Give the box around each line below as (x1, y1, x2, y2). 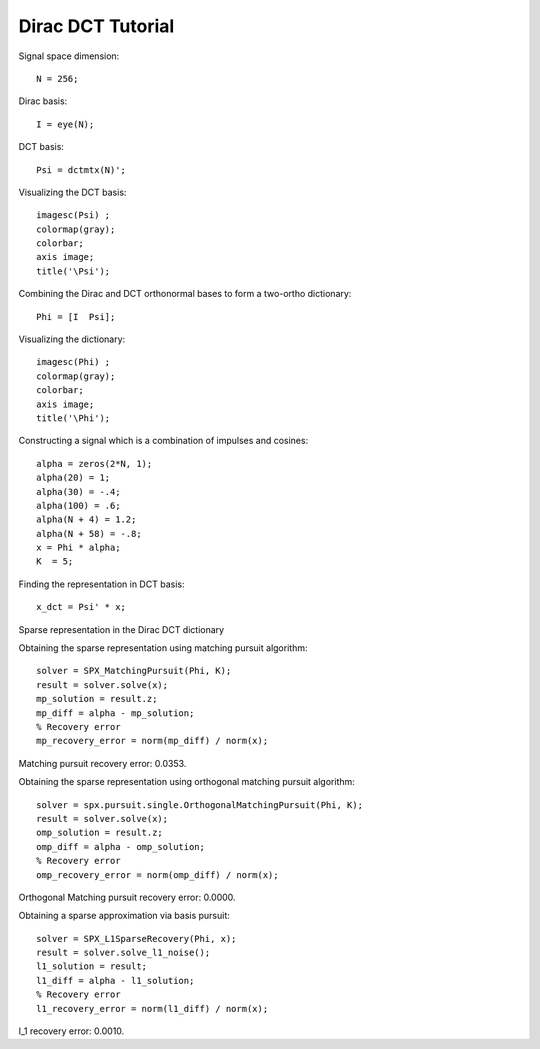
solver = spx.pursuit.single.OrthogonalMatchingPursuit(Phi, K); (36, 799, 364, 810)
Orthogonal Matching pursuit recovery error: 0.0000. (18, 891, 236, 903)
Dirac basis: (18, 95, 68, 107)
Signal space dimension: (18, 50, 120, 62)
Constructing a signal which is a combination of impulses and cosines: (18, 435, 309, 447)
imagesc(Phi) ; (36, 356, 111, 368)
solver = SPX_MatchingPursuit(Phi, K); (36, 665, 232, 677)
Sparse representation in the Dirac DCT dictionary (18, 623, 225, 635)
